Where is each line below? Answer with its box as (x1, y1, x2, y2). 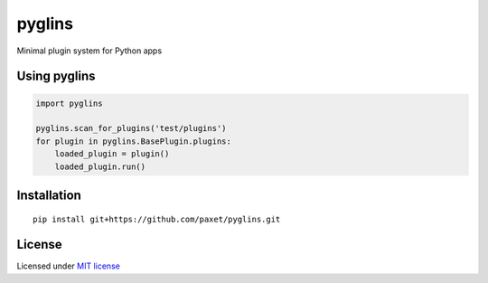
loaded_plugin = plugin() (54, 149, 170, 159)
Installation (16, 187, 81, 203)
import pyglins (35, 98, 103, 108)
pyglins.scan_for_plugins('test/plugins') (35, 123, 227, 134)
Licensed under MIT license (16, 260, 121, 271)
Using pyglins (16, 69, 96, 84)
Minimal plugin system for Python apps (16, 45, 163, 56)
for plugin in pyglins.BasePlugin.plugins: (35, 136, 232, 146)
